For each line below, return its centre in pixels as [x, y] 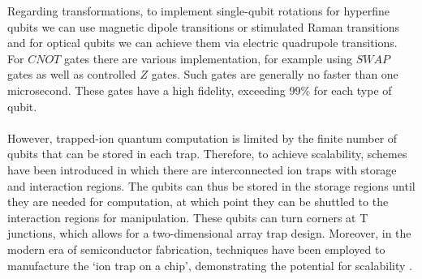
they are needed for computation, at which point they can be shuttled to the [198, 202]
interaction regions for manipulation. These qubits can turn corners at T [188, 217]
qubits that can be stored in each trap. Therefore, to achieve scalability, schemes [207, 154]
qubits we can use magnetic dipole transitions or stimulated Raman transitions [204, 26]
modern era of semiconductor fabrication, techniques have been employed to [196, 249]
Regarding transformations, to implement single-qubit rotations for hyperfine [198, 11]
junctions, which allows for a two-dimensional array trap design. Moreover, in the [209, 233]
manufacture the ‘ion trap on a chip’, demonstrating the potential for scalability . [210, 265]
